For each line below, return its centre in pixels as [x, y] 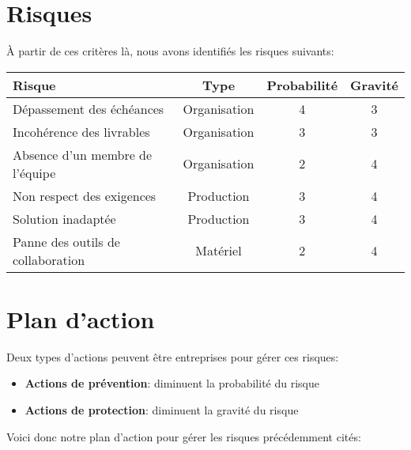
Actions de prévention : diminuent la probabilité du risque [172, 383]
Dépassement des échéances [89, 108]
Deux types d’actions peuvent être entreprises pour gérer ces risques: [173, 356]
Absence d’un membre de [83, 154]
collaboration [49, 259]
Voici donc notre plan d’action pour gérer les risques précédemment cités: [184, 436]
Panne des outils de [66, 241]
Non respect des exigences [85, 195]
